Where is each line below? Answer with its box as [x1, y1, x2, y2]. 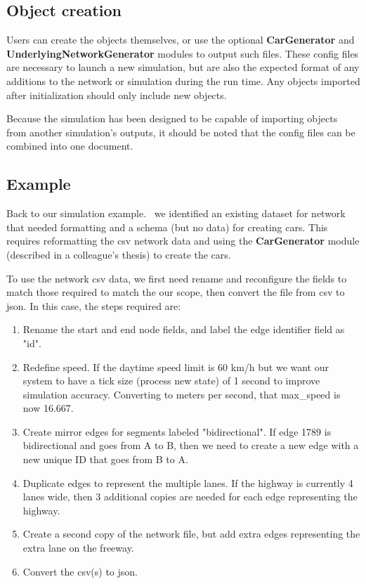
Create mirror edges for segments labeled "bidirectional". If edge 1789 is [22, 424, 332, 439]
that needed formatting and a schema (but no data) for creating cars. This [6, 219, 328, 234]
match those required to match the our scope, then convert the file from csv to [6, 285, 345, 299]
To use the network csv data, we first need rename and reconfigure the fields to [6, 271, 347, 285]
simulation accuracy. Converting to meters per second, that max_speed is [22, 387, 341, 401]
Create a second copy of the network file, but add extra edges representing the [22, 526, 360, 541]
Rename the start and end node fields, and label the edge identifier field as [22, 322, 345, 337]
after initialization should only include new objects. [6, 87, 227, 102]
